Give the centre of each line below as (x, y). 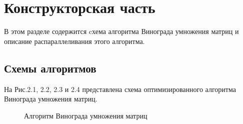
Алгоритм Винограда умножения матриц (86, 115)
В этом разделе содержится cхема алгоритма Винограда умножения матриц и (121, 31)
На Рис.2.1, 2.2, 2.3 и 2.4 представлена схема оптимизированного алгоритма (120, 89)
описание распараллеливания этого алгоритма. (74, 41)
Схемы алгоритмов (50, 68)
